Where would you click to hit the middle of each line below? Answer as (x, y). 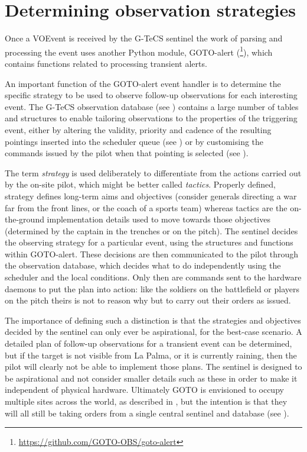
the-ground (25, 219)
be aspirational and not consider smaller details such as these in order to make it (151, 378)
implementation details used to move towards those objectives (159, 219)
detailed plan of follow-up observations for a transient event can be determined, (148, 343)
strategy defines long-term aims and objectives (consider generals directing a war (151, 196)
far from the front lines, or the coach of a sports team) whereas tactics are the (146, 207)
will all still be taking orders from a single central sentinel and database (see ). (147, 413)
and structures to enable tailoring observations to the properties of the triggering (151, 118)
